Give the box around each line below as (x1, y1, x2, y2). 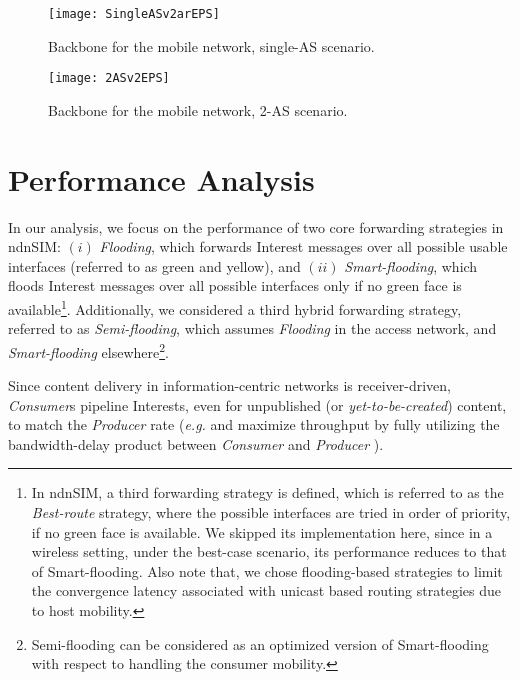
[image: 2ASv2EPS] (48, 71, 170, 86)
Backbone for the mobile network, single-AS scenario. (48, 35, 375, 56)
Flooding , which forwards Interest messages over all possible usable (99, 236, 508, 257)
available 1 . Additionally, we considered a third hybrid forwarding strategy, (8, 296, 462, 319)
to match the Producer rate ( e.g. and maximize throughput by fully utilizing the (8, 414, 500, 435)
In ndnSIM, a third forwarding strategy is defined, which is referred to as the (31, 482, 504, 503)
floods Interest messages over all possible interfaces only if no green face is (8, 275, 462, 296)
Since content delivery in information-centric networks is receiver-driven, (8, 375, 451, 396)
